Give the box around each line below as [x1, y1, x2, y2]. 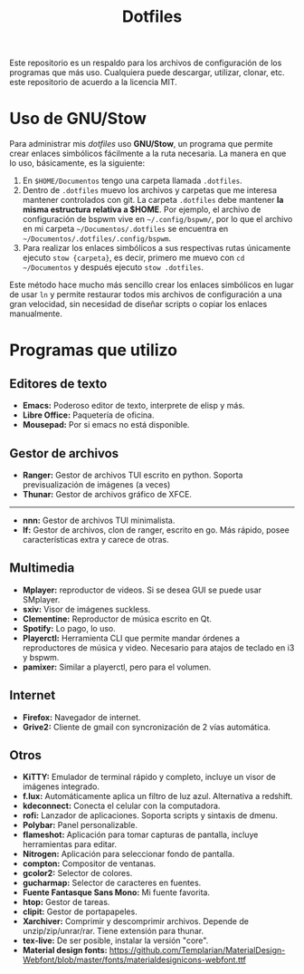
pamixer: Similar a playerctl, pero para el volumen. [22, 661, 212, 672]
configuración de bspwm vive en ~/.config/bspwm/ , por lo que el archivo [22, 214, 293, 225]
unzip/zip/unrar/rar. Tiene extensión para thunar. [22, 926, 204, 937]
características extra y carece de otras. [22, 534, 169, 545]
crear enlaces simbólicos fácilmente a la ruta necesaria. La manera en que [9, 148, 287, 159]
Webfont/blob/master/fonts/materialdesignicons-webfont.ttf [22, 954, 246, 966]
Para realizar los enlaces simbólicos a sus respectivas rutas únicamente [22, 243, 291, 254]
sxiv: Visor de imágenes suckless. [22, 603, 151, 614]
